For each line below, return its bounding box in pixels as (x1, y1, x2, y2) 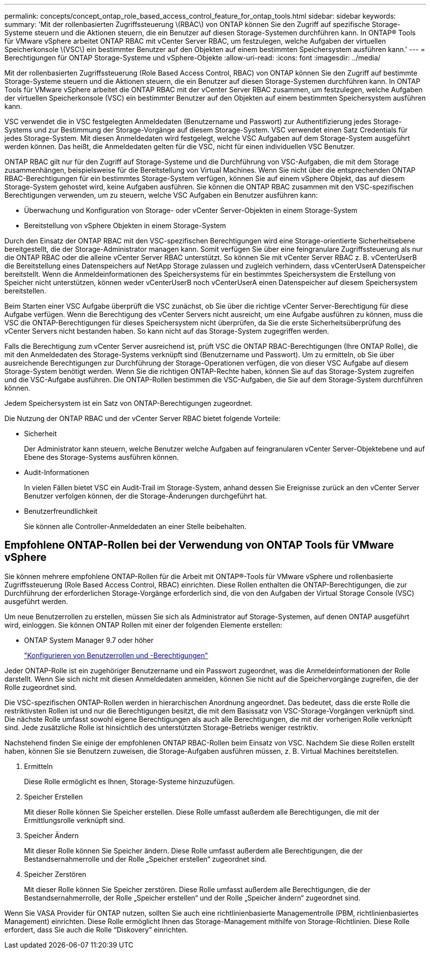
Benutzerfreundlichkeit (24, 507, 98, 515)
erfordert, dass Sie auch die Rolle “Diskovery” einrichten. (4, 925, 188, 934)
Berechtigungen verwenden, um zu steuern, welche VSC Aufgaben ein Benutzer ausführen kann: (4, 191, 318, 199)
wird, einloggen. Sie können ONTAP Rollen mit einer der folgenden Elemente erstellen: (4, 620, 282, 629)
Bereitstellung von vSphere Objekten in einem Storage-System (24, 221, 226, 230)
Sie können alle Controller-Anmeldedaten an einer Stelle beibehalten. (24, 522, 247, 530)
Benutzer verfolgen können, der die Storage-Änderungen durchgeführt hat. (24, 492, 267, 500)
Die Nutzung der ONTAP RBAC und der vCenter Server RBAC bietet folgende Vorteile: (4, 414, 281, 423)
